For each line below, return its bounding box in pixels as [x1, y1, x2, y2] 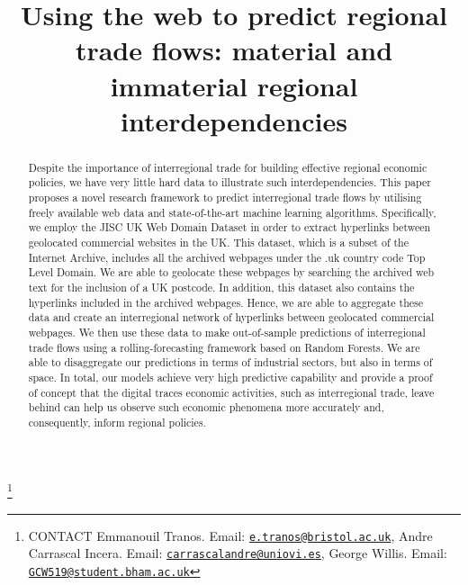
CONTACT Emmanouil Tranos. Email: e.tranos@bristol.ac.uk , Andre [28, 526, 433, 544]
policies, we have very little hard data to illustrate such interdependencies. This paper [28, 175, 431, 190]
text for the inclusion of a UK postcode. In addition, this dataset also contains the [28, 279, 415, 294]
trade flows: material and [75, 31, 393, 68]
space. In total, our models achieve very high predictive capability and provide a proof [28, 369, 433, 384]
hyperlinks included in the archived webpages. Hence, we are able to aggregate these [28, 294, 424, 310]
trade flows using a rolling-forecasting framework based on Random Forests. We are [28, 339, 420, 355]
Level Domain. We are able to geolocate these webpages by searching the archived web [28, 265, 435, 280]
